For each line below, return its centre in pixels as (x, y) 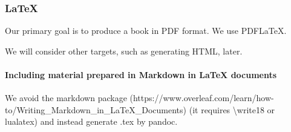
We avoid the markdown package (66, 98)
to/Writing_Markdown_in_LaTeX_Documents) (96, 109)
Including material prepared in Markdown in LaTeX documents (141, 74)
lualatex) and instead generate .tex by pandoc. (91, 121)
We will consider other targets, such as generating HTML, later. (124, 51)
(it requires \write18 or (232, 109)
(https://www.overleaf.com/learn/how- (202, 98)
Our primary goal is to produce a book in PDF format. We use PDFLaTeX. (146, 31)
